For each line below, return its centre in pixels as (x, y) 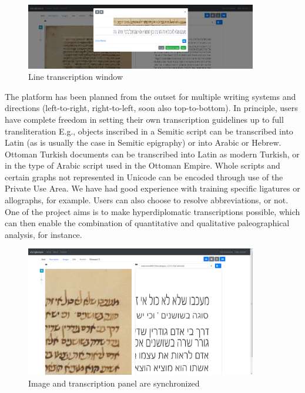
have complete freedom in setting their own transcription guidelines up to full (144, 119)
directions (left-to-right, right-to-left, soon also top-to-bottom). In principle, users (151, 108)
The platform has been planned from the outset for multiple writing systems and (150, 96)
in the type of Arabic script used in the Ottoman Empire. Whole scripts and (143, 165)
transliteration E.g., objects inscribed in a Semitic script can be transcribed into (149, 131)
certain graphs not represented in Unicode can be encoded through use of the (144, 177)
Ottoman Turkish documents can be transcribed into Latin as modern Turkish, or (152, 154)
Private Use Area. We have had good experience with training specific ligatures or (152, 188)
